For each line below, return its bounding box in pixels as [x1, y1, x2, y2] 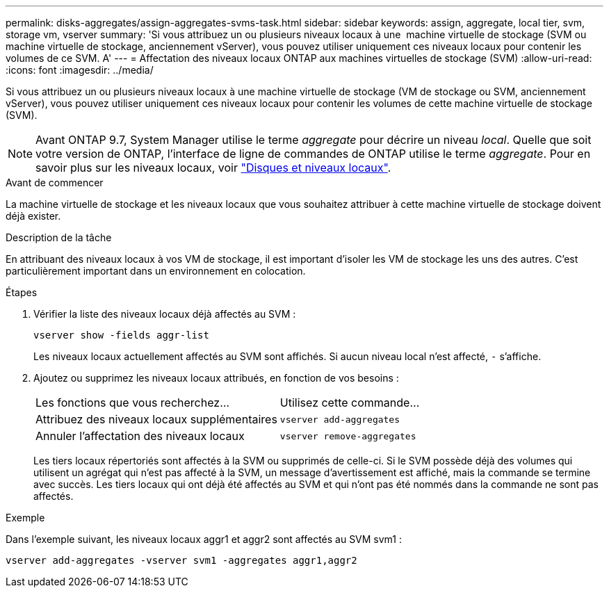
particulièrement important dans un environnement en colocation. [6, 265, 306, 277]
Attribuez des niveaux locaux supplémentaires [35, 412, 277, 426]
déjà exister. [6, 210, 61, 222]
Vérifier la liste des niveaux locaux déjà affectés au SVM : [33, 308, 296, 320]
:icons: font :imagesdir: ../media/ [6, 64, 154, 76]
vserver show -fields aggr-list [33, 330, 209, 341]
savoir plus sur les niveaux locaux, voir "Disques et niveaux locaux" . [35, 161, 391, 174]
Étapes [6, 286, 38, 298]
